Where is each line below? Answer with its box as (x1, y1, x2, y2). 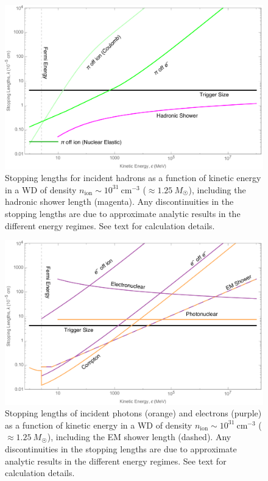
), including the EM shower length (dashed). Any (47, 430, 231, 443)
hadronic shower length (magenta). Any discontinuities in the (5, 195, 234, 208)
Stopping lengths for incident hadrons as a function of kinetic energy (5, 171, 261, 184)
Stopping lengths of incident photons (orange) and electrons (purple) (5, 407, 262, 419)
